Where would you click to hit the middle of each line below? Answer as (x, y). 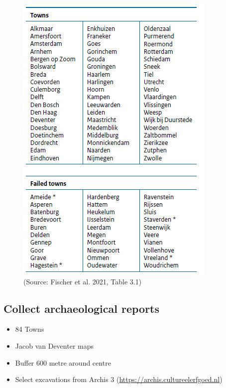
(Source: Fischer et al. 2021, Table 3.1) (83, 281)
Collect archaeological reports (82, 308)
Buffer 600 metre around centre (63, 362)
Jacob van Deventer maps (55, 345)
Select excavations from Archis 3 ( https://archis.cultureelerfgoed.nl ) (119, 379)
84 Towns (30, 329)
